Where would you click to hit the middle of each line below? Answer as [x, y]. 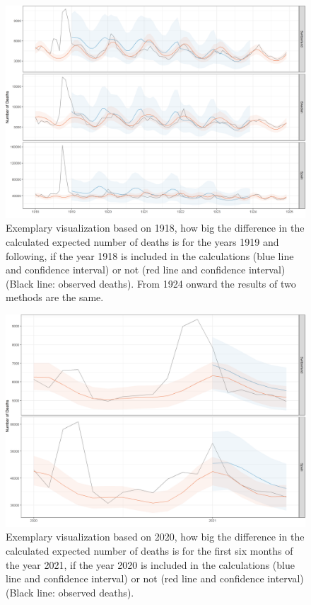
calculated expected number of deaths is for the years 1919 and [142, 241]
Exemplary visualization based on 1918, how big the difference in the [155, 228]
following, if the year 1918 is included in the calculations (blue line [150, 255]
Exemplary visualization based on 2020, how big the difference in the [155, 537]
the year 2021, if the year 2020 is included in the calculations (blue [150, 564]
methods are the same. [55, 297]
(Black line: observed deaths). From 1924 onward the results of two [151, 283]
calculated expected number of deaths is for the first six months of [149, 550]
